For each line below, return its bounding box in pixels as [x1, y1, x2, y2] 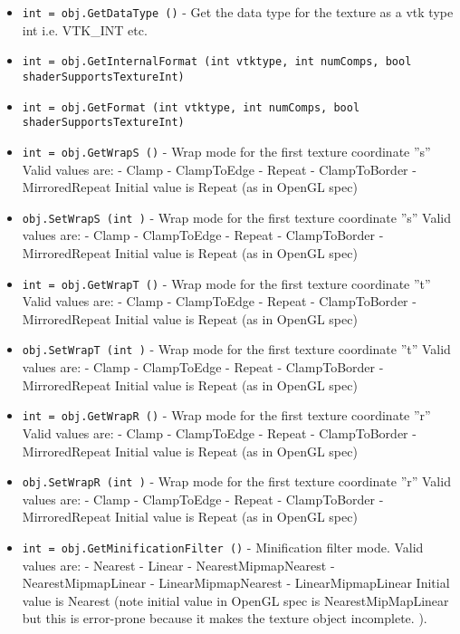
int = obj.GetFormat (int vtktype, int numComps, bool [22, 101, 360, 114]
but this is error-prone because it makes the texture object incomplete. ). [22, 609, 427, 628]
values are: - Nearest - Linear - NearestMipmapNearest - [22, 555, 335, 574]
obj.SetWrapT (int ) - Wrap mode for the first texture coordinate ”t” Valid [22, 340, 451, 359]
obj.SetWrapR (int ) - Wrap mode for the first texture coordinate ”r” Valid [22, 472, 451, 491]
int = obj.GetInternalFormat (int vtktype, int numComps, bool [22, 55, 412, 69]
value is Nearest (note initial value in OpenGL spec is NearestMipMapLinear [22, 591, 449, 610]
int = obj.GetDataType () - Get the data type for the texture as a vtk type [22, 3, 454, 21]
